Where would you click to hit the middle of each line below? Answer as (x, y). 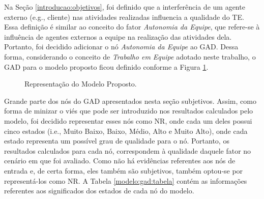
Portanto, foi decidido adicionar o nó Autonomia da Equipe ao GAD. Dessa (121, 47)
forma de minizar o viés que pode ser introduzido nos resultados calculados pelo (129, 111)
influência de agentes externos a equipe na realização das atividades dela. (118, 36)
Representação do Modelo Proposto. (81, 84)
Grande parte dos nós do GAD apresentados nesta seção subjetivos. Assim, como (130, 101)
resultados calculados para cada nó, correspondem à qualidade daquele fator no (128, 150)
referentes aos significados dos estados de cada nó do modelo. (99, 191)
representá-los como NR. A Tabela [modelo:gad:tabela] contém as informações (126, 180)
